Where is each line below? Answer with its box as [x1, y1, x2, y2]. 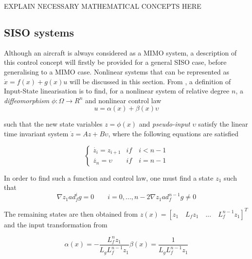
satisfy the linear [198, 119, 248, 129]
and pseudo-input [139, 119, 190, 129]
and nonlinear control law [85, 95, 162, 105]
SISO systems [4, 24, 74, 39]
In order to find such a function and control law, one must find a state [4, 172, 214, 183]
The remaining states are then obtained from [4, 208, 138, 219]
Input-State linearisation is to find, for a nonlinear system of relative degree [4, 86, 230, 96]
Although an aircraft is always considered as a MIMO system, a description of [4, 47, 237, 57]
